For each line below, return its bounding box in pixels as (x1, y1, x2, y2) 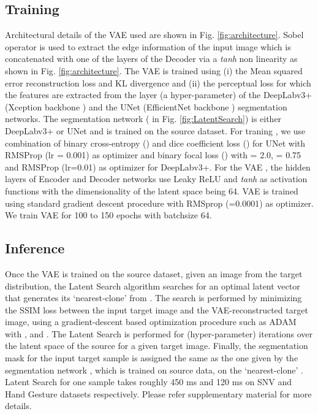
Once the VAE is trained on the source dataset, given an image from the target (5, 267, 303, 280)
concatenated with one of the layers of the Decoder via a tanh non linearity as (5, 52, 298, 65)
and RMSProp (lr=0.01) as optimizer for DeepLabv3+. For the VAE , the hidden (5, 160, 311, 173)
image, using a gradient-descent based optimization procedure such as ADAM (5, 315, 297, 328)
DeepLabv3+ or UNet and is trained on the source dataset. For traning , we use (5, 124, 306, 137)
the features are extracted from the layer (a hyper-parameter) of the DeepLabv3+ (5, 88, 312, 101)
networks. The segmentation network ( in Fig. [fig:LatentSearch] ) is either (5, 112, 282, 125)
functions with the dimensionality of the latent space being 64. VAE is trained (5, 184, 298, 197)
